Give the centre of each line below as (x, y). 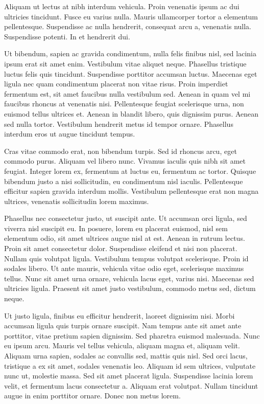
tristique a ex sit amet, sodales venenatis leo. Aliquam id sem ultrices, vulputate (130, 365)
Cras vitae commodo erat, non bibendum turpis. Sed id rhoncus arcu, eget (121, 151)
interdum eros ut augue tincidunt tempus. (70, 134)
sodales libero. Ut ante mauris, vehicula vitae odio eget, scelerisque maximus (124, 268)
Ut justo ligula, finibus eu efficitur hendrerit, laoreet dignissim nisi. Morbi (119, 315)
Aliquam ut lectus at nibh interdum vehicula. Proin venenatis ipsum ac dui (122, 6)
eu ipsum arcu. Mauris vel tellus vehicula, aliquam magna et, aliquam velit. (122, 345)
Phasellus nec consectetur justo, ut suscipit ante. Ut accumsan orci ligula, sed (126, 218)
